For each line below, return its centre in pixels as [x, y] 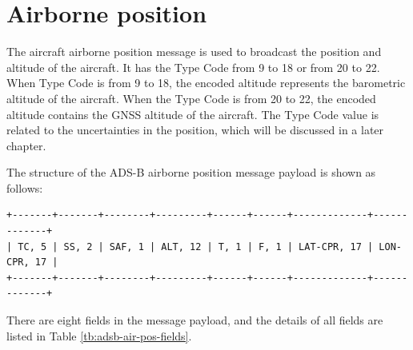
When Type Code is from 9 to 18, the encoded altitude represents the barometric [206, 83]
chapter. [26, 145]
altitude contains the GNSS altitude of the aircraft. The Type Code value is [193, 114]
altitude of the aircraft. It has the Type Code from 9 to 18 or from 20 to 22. [193, 67]
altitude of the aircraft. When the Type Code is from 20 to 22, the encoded [191, 98]
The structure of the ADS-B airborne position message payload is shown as [191, 172]
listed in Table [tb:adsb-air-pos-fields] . [99, 335]
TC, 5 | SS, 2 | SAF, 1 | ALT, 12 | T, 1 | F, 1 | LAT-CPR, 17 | [196, 247]
